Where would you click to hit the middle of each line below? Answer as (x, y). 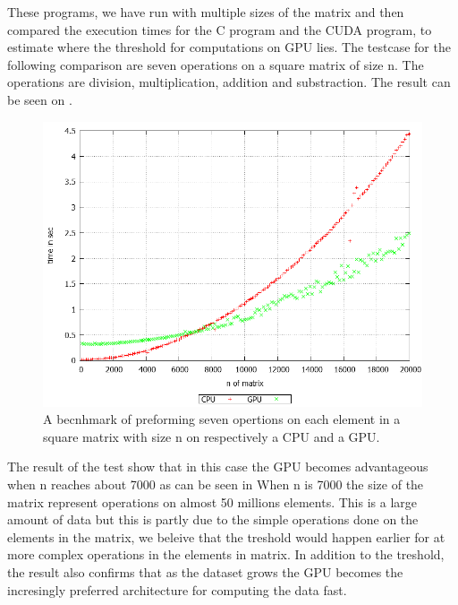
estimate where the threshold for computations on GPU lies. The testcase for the (229, 47)
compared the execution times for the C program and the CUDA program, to (220, 29)
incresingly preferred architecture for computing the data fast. (177, 589)
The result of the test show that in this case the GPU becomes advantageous (218, 467)
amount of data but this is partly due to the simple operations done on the (213, 519)
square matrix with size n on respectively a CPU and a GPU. (212, 436)
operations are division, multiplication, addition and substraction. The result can (229, 82)
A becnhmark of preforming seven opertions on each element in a (222, 419)
